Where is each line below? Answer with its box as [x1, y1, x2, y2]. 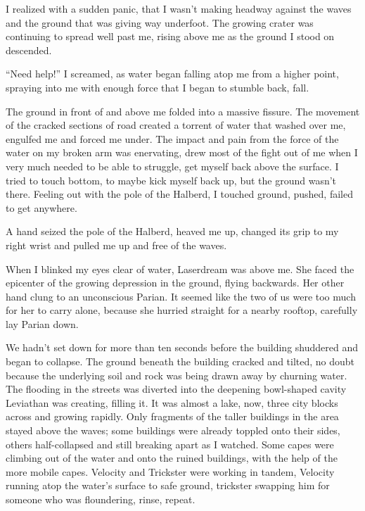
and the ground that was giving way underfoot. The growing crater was [6, 15, 314, 30]
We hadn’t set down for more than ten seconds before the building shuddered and [6, 340, 359, 355]
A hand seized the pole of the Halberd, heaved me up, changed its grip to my [6, 224, 339, 239]
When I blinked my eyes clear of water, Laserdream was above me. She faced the [6, 261, 354, 276]
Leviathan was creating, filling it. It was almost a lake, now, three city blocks [6, 395, 338, 410]
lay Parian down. [6, 316, 79, 331]
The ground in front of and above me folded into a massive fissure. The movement [6, 103, 360, 118]
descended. [6, 42, 52, 57]
